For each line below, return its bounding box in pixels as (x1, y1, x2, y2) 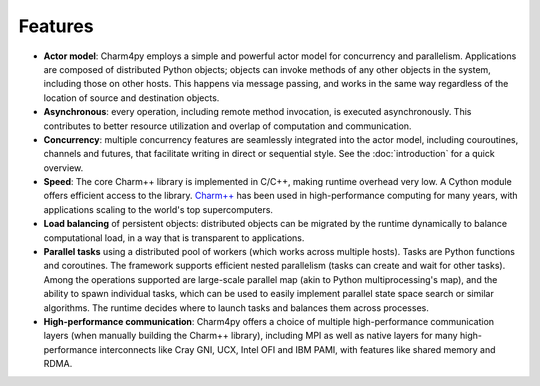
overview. (43, 161, 84, 174)
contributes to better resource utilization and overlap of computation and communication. (43, 120, 412, 132)
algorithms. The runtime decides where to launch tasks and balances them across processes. (43, 301, 429, 314)
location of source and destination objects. (43, 91, 220, 104)
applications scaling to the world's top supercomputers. (43, 203, 274, 215)
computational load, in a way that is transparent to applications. (43, 231, 305, 244)
